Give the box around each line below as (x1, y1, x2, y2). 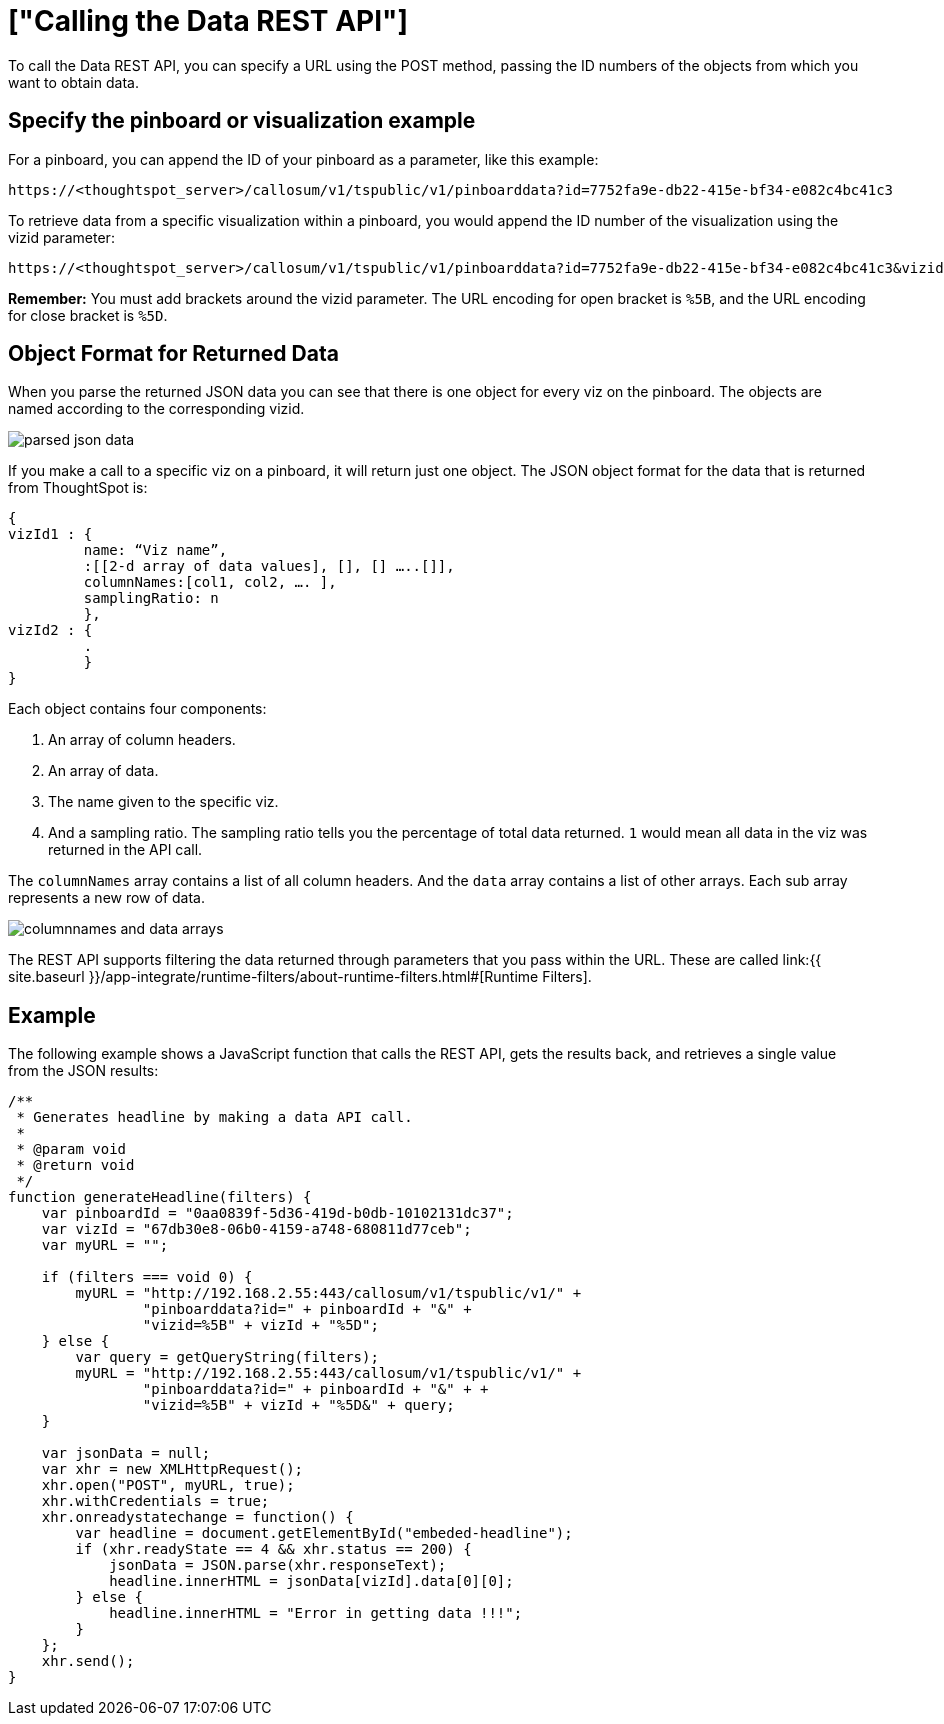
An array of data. (48, 762, 159, 780)
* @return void (16, 1157, 135, 1174)
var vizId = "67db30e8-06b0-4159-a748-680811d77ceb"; (41, 1221, 472, 1238)
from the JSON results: (8, 1062, 159, 1080)
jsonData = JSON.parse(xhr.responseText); (109, 1557, 447, 1574)
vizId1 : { (8, 526, 93, 543)
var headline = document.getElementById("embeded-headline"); (75, 1525, 573, 1542)
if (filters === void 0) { (41, 1269, 253, 1286)
